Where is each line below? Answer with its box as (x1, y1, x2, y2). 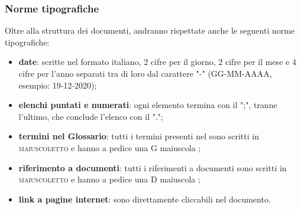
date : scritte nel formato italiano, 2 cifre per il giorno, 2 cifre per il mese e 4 (18, 55, 296, 68)
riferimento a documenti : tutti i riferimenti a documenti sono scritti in (18, 161, 287, 174)
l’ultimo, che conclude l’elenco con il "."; (18, 110, 163, 122)
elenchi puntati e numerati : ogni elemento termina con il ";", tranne (18, 99, 277, 111)
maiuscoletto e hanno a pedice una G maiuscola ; (18, 141, 201, 154)
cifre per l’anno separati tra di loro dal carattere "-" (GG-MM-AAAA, (18, 67, 272, 79)
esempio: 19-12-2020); (18, 79, 97, 91)
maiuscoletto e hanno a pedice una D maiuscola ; (18, 173, 200, 185)
